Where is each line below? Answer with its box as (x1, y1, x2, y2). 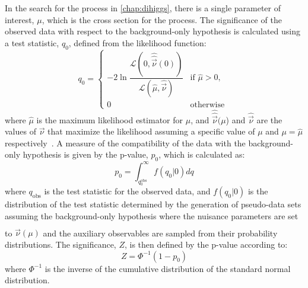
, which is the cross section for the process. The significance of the (42, 13, 282, 25)
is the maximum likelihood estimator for (36, 113, 183, 126)
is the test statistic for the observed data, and (44, 185, 211, 197)
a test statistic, (5, 36, 59, 49)
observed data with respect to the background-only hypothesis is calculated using (5, 25, 300, 37)
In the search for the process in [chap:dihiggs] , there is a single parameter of (5, 2, 281, 14)
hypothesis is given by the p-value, (23, 148, 148, 161)
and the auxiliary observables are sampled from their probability (43, 226, 278, 239)
